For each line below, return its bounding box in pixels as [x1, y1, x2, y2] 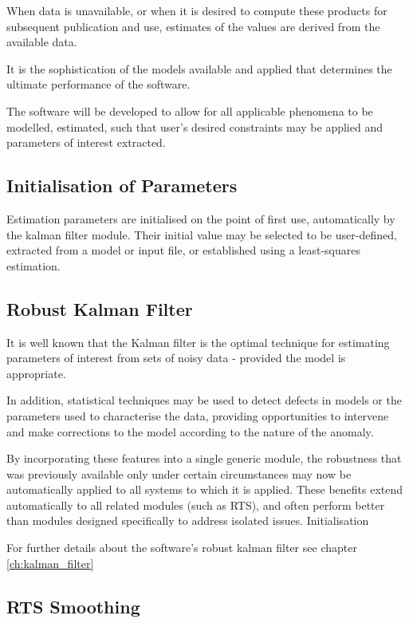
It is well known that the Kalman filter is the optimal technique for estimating [6, 333, 390, 350]
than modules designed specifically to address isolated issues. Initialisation [6, 512, 369, 529]
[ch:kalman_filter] [6, 554, 94, 571]
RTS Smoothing [6, 593, 140, 618]
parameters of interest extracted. [6, 134, 166, 151]
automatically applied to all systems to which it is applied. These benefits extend [6, 481, 403, 498]
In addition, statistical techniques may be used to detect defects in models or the [6, 392, 402, 408]
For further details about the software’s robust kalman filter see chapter [6, 539, 357, 556]
